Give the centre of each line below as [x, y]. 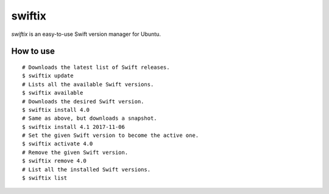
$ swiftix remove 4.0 [54, 161]
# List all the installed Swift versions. [87, 169]
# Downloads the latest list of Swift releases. [96, 67]
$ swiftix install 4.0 [56, 110]
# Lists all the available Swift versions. [88, 84]
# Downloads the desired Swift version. [83, 101]
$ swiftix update [48, 76]
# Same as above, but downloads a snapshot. [90, 118]
